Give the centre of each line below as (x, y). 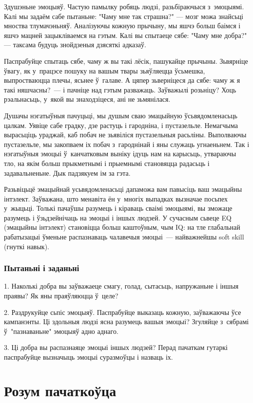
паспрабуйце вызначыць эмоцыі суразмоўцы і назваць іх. (88, 357)
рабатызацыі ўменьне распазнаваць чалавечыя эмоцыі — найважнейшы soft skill (124, 237)
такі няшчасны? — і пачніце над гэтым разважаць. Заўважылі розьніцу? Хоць (120, 89)
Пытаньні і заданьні (42, 268)
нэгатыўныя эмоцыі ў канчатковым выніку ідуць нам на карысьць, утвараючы (120, 154)
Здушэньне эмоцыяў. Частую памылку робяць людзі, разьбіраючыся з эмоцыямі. (124, 6)
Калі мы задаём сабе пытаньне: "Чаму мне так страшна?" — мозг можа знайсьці (124, 16)
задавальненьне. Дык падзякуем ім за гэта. (67, 173)
